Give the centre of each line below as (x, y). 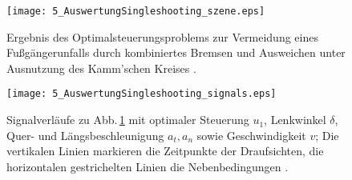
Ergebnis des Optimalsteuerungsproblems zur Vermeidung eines (162, 36)
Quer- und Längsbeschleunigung (85, 135)
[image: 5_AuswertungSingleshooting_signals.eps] (142, 94)
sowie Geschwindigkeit (251, 135)
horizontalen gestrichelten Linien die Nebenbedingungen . (148, 166)
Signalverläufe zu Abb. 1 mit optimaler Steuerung (128, 120)
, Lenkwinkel (295, 120)
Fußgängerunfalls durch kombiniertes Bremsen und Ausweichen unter (176, 52)
